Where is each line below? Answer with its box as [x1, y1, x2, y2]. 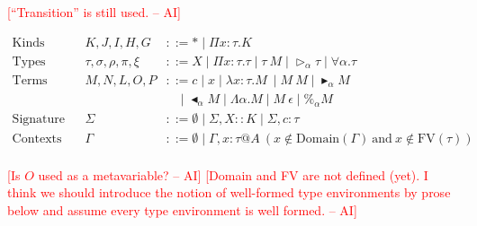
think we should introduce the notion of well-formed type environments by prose [7, 183, 451, 202]
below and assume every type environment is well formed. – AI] [7, 201, 357, 219]
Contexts [12, 132, 62, 145]
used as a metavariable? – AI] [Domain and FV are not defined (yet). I [38, 165, 428, 184]
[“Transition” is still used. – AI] [7, 3, 181, 21]
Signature [12, 112, 65, 126]
